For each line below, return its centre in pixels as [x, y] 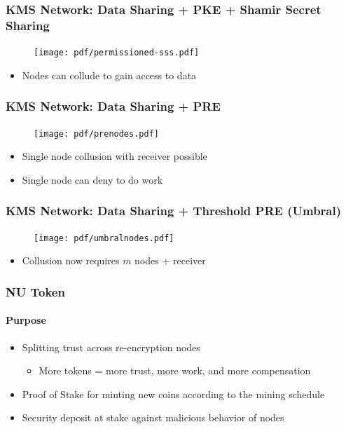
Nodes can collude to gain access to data [109, 75]
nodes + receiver [170, 260]
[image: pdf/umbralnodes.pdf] [104, 238]
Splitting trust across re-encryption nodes [111, 347]
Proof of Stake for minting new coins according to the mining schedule [173, 394]
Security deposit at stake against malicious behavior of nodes [153, 417]
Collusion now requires [71, 260]
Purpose [26, 320]
